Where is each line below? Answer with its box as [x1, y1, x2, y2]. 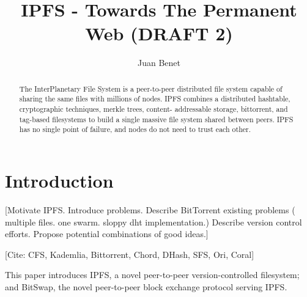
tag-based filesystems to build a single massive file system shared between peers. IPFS [19, 114, 294, 124]
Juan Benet [138, 56, 180, 69]
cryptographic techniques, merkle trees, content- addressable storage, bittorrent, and [19, 104, 288, 114]
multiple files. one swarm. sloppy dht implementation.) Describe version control [5, 215, 302, 228]
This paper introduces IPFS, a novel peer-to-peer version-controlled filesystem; [5, 268, 300, 281]
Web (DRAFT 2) [85, 21, 233, 46]
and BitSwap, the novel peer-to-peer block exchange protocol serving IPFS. [5, 280, 287, 293]
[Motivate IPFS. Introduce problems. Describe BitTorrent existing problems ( [5, 203, 295, 216]
